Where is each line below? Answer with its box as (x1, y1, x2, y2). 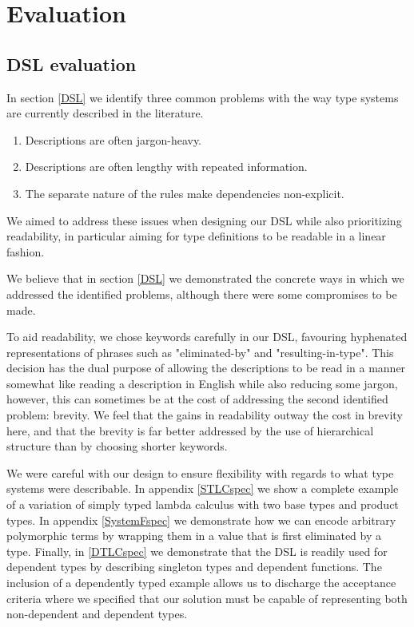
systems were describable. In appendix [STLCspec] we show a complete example (6, 480, 399, 497)
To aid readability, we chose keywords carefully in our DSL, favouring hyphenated (6, 328, 408, 345)
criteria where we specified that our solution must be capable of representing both (6, 589, 408, 606)
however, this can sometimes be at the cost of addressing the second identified (6, 391, 388, 407)
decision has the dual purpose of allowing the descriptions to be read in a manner (6, 359, 406, 376)
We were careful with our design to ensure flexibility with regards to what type (6, 464, 394, 481)
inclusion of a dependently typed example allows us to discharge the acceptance (6, 574, 396, 591)
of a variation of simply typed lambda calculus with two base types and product (6, 496, 399, 513)
